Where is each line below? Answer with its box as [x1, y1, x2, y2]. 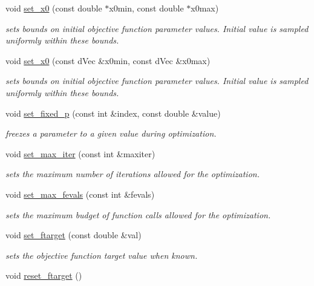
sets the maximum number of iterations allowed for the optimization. [5, 167, 260, 180]
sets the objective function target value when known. [5, 249, 198, 261]
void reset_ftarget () [5, 269, 82, 282]
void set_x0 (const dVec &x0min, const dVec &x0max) [5, 54, 211, 67]
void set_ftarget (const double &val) [5, 229, 142, 241]
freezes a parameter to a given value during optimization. [5, 127, 217, 140]
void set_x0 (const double [5, 2, 102, 14]
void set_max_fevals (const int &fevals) [5, 187, 155, 200]
